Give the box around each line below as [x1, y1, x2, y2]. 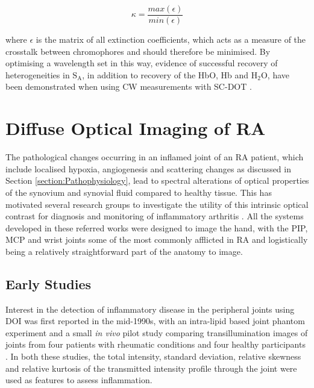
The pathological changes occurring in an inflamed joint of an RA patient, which [5, 151, 304, 163]
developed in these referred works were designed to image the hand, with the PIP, [5, 221, 308, 234]
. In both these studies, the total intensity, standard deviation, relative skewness [5, 350, 301, 363]
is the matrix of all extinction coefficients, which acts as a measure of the [36, 33, 306, 46]
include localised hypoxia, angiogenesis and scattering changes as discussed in [5, 162, 291, 175]
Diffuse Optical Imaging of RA [5, 116, 266, 140]
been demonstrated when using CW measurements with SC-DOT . [5, 80, 252, 93]
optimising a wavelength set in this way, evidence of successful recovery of [5, 57, 278, 69]
